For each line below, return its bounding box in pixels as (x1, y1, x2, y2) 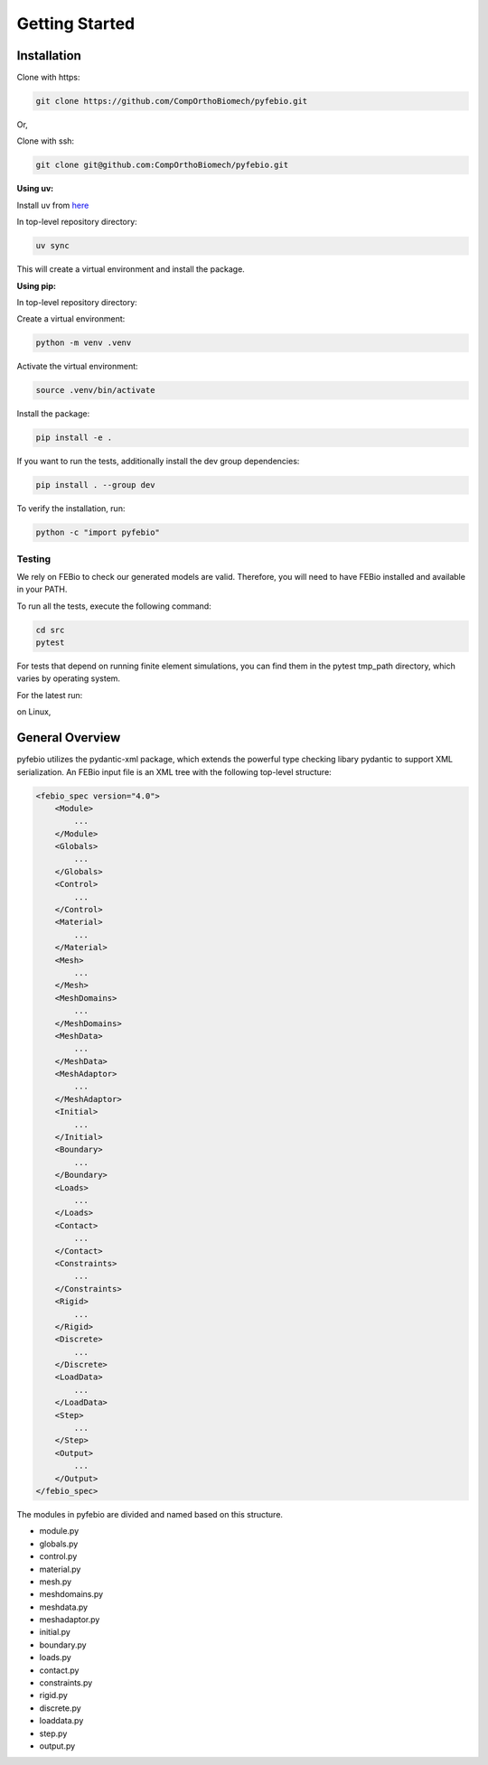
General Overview (16, 730, 121, 745)
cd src (35, 624, 65, 635)
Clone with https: (16, 72, 80, 83)
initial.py (39, 1627, 71, 1638)
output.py (39, 1741, 76, 1751)
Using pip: (16, 280, 56, 291)
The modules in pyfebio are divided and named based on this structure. (16, 1508, 284, 1519)
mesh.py (39, 1576, 72, 1587)
